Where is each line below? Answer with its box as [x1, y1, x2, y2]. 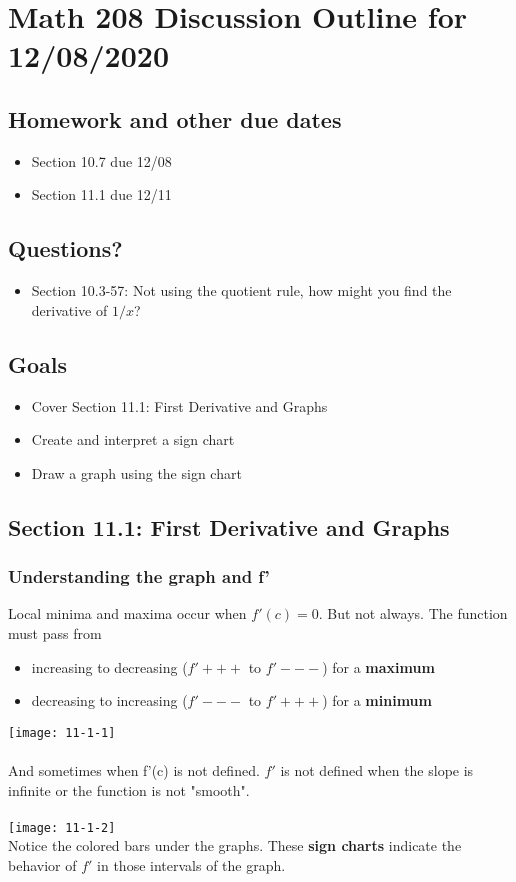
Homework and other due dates [8, 103, 342, 134]
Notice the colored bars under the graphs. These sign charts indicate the [8, 835, 462, 856]
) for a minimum [322, 690, 432, 711]
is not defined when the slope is [280, 759, 474, 780]
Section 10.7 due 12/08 [31, 150, 172, 171]
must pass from [8, 622, 102, 643]
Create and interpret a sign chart [31, 429, 235, 450]
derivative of [31, 299, 108, 320]
